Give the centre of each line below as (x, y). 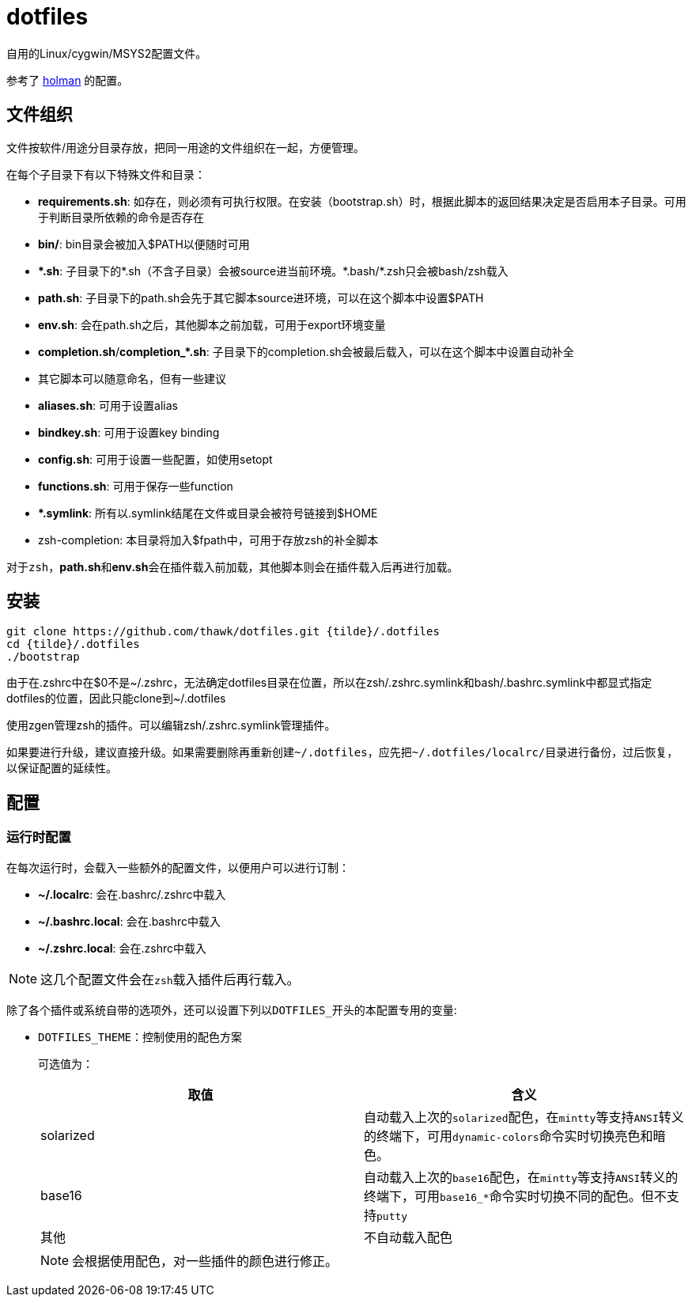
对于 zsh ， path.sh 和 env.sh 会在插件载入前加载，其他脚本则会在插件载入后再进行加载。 (233, 566)
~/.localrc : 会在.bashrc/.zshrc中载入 (132, 894)
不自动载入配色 (408, 1237)
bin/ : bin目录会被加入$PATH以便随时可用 (144, 244)
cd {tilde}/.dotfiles (73, 644)
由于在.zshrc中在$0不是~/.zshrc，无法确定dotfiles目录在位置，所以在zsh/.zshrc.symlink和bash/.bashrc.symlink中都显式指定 (329, 683)
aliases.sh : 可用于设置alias (108, 405)
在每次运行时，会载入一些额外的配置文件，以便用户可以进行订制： (178, 867)
